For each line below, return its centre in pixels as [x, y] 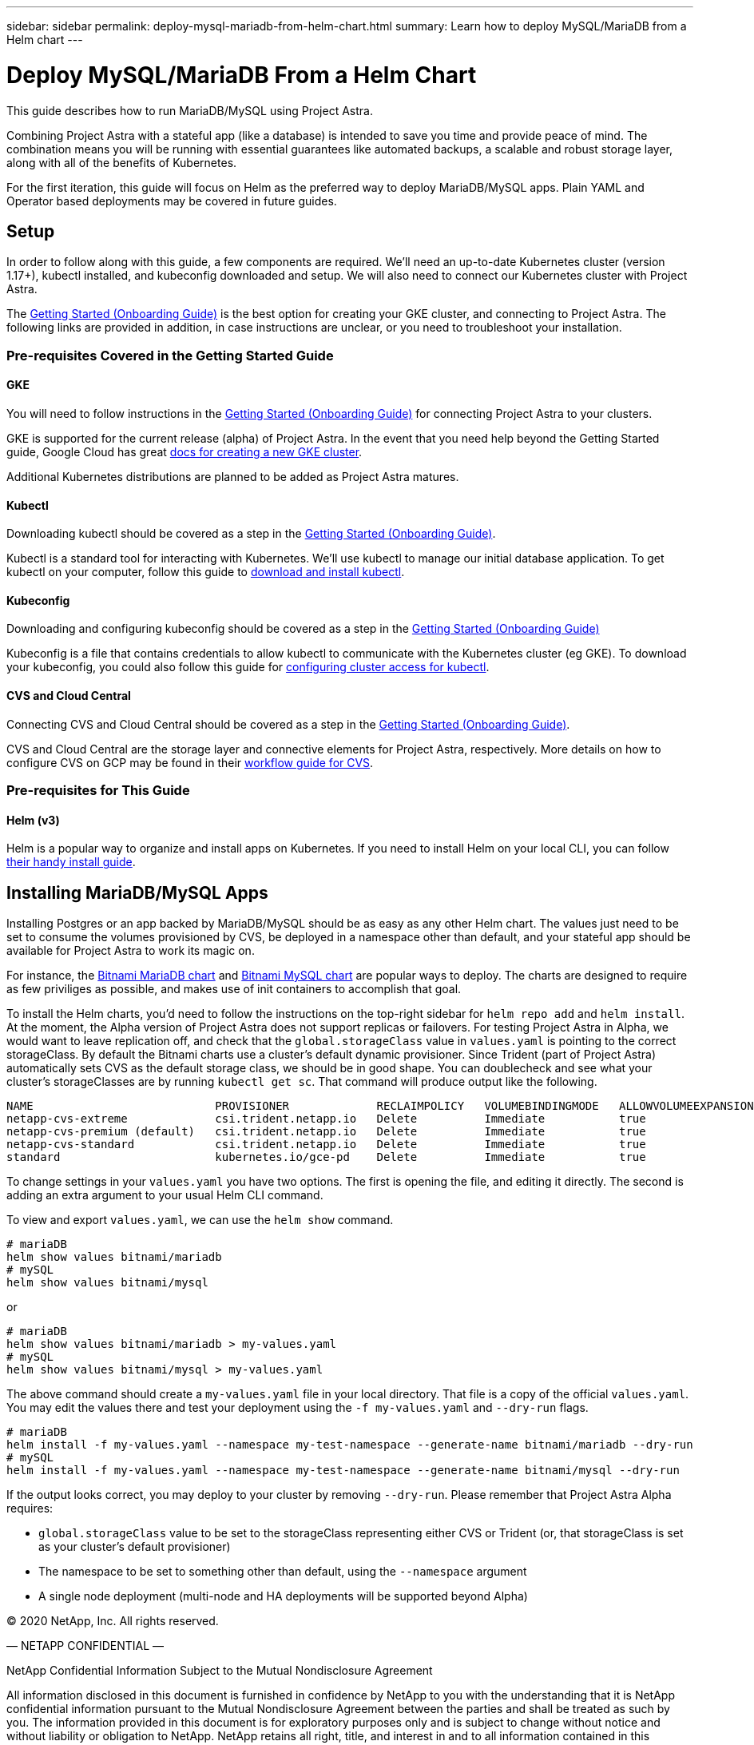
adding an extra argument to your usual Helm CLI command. [165, 1195]
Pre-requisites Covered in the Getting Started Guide [170, 355]
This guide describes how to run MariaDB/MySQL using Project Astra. [190, 110]
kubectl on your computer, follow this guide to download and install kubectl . [206, 572]
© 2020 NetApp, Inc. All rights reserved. [113, 1621]
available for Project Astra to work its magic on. [131, 951]
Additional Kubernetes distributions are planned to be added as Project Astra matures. [233, 476]
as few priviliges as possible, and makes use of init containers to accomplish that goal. [234, 989]
